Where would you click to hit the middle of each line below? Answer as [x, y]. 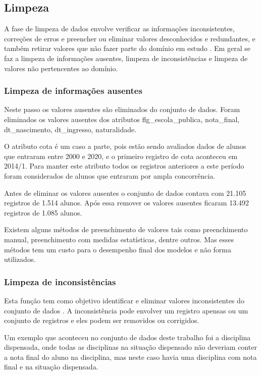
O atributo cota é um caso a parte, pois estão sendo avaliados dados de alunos [125, 146]
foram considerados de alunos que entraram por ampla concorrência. [110, 175]
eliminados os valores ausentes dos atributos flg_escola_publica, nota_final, [122, 119]
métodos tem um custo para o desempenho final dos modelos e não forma [118, 249]
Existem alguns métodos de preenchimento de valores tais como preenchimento [126, 229]
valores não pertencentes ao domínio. [61, 68]
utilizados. [20, 259]
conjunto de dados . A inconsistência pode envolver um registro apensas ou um [126, 310]
